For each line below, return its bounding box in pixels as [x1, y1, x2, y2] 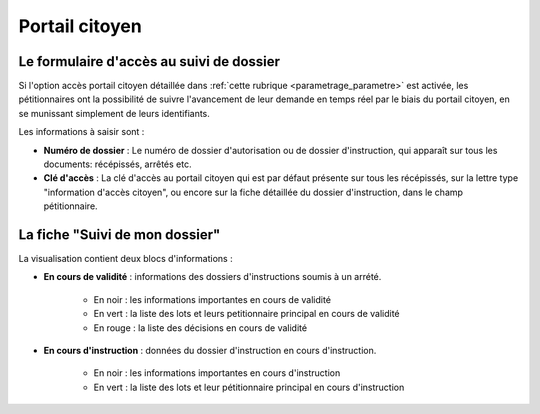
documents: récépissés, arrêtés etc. [43, 158, 192, 170]
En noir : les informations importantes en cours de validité [93, 293, 332, 305]
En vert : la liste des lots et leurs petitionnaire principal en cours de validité [93, 308, 400, 320]
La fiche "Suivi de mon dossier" [18, 226, 221, 243]
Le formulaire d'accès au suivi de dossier [18, 53, 280, 70]
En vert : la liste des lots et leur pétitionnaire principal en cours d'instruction [93, 381, 405, 393]
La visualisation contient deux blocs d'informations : [18, 253, 234, 265]
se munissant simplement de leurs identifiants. [18, 107, 210, 119]
